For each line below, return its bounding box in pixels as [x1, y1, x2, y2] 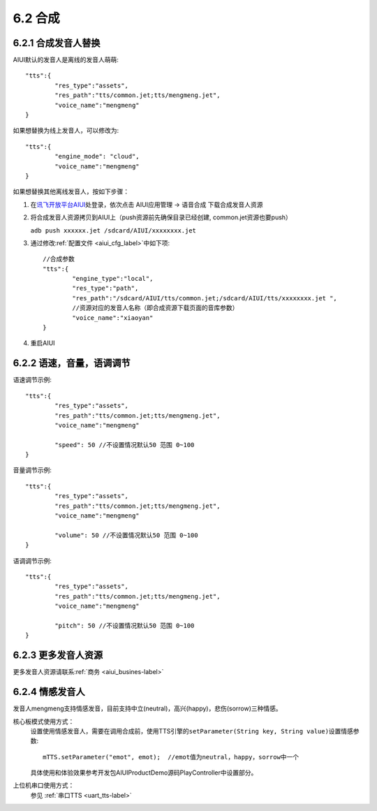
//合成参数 [43, 255, 75, 263]
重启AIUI [30, 339, 55, 347]
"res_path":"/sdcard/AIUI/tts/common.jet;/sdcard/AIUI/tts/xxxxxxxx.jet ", [72, 294, 338, 302]
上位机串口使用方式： [13, 781, 75, 789]
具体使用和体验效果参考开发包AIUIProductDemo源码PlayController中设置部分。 [30, 768, 258, 777]
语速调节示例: [13, 376, 52, 384]
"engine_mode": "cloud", [54, 152, 140, 161]
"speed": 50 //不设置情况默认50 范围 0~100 [54, 441, 195, 448]
